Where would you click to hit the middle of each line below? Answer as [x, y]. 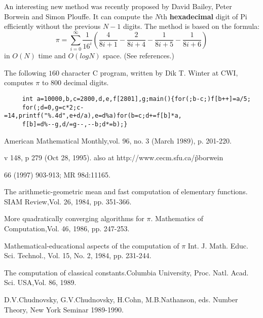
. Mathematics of [177, 218]
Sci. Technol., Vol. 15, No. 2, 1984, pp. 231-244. [78, 255]
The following [25, 72]
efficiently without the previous [52, 26]
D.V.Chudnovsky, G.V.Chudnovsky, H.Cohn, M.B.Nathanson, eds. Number [121, 299]
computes [19, 82]
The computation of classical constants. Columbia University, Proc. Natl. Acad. [126, 272]
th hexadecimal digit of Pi [204, 16]
